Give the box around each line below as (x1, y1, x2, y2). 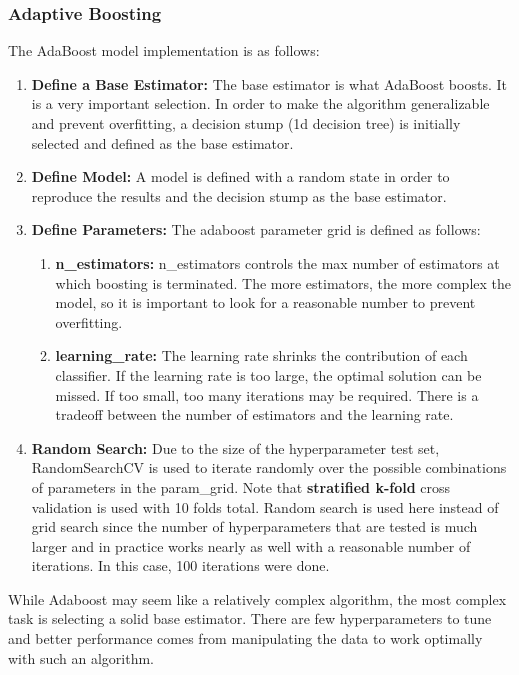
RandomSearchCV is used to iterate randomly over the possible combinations (31, 457, 507, 478)
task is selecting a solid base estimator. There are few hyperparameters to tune (8, 608, 492, 629)
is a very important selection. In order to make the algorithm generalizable (31, 93, 490, 114)
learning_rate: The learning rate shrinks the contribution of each (55, 345, 468, 366)
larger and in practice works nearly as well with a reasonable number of (31, 535, 471, 556)
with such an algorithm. (8, 647, 154, 668)
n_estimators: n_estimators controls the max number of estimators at (55, 252, 500, 273)
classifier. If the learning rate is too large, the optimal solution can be (55, 364, 482, 385)
